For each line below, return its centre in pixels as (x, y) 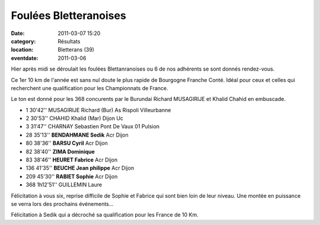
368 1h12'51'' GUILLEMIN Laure (64, 185)
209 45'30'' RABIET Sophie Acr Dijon (72, 176)
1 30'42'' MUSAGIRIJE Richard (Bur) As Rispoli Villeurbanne (98, 110)
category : (23, 41)
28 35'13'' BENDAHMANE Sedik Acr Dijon (77, 135)
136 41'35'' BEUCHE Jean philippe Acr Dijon (80, 168)
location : (22, 50)
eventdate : (25, 58)
